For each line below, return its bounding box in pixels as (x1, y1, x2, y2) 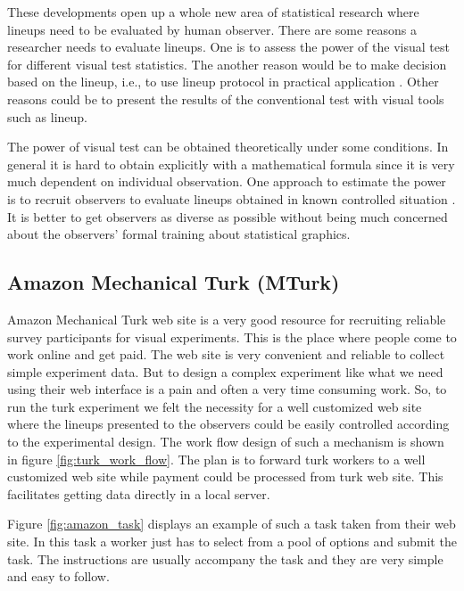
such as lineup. (7, 107, 87, 126)
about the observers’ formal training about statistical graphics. (7, 225, 351, 243)
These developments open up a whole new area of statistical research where (7, 3, 419, 21)
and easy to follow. (7, 567, 110, 586)
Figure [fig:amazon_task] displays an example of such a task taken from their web (7, 514, 456, 533)
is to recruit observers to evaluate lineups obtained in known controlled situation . (7, 189, 456, 208)
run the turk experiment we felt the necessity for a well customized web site (7, 397, 422, 415)
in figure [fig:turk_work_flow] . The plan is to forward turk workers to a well (7, 449, 426, 468)
